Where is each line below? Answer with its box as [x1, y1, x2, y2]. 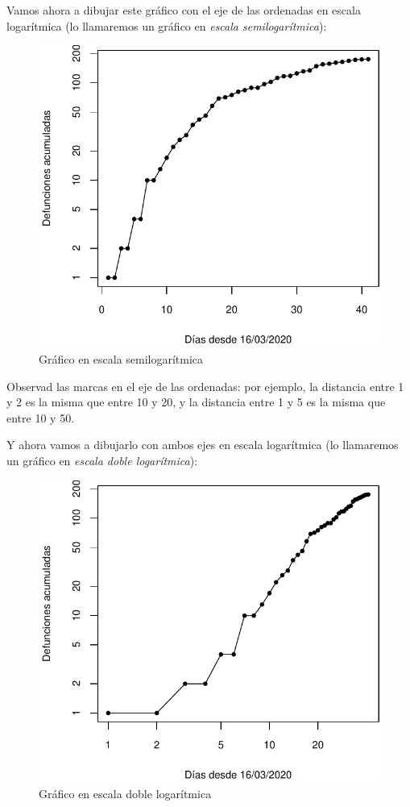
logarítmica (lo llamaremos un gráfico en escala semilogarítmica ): [6, 17, 327, 34]
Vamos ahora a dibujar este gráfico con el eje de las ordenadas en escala [6, 2, 361, 18]
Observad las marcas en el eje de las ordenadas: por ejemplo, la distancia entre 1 [6, 377, 404, 394]
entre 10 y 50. [6, 409, 75, 426]
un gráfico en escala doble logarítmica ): [6, 451, 198, 468]
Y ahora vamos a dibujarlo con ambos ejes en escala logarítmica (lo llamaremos [6, 436, 399, 453]
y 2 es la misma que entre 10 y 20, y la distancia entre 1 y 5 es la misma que [6, 393, 386, 410]
